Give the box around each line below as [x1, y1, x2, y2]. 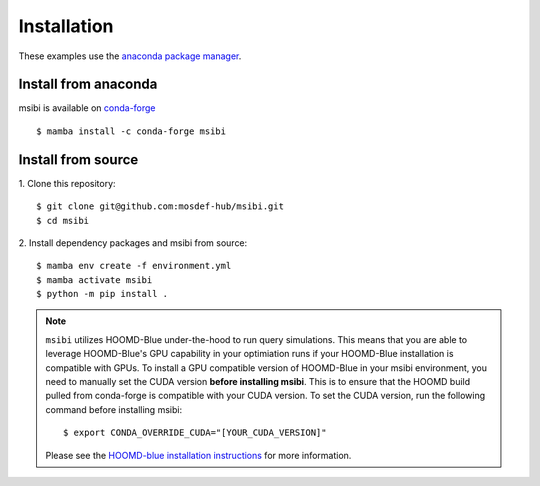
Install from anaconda [18, 76, 158, 93]
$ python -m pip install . [36, 288, 169, 300]
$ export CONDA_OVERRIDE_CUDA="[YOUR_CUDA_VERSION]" [63, 427, 327, 439]
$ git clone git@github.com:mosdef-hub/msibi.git [36, 201, 285, 212]
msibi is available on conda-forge [18, 102, 156, 114]
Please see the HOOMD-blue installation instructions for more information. [45, 449, 352, 461]
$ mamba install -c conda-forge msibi [36, 125, 227, 137]
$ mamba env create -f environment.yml [36, 260, 232, 272]
